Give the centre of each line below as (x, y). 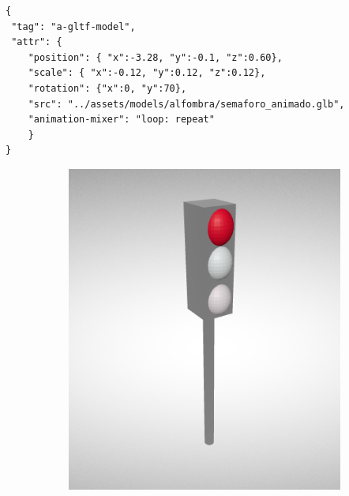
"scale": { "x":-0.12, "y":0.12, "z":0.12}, (147, 73)
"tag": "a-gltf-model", (73, 26)
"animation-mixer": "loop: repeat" (121, 120)
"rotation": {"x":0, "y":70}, (107, 88)
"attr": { (37, 42)
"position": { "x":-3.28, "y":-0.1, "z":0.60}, (155, 57)
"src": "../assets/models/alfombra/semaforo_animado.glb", (186, 104)
